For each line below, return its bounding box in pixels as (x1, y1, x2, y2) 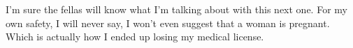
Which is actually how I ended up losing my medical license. (6, 29, 264, 44)
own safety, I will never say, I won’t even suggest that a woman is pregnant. (6, 15, 330, 30)
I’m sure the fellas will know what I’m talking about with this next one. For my (6, 2, 347, 16)
